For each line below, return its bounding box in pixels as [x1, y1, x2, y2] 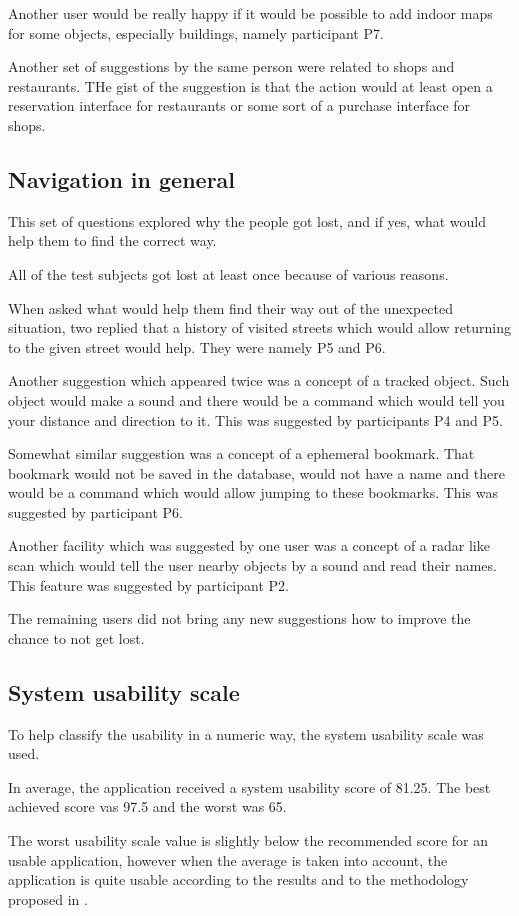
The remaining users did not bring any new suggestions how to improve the [8, 608, 471, 629]
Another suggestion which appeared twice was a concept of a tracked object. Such [8, 370, 510, 391]
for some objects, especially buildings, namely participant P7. [8, 22, 384, 43]
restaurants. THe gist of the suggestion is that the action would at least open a [8, 75, 493, 96]
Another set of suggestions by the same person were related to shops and [8, 56, 455, 77]
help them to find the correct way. [8, 230, 217, 251]
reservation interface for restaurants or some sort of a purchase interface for [8, 95, 471, 116]
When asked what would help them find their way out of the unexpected [8, 297, 454, 318]
